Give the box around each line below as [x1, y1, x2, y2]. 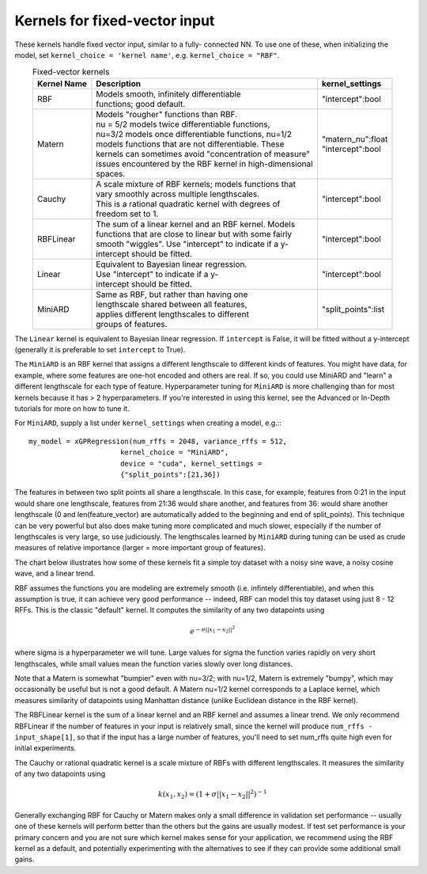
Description [96, 78, 142, 89]
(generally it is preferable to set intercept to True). [14, 345, 186, 355]
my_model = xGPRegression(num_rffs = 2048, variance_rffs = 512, [28, 436, 288, 446]
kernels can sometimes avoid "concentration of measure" [96, 148, 311, 159]
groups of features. [96, 318, 168, 329]
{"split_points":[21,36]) [119, 470, 221, 479]
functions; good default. [96, 98, 186, 109]
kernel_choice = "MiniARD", [119, 448, 229, 457]
